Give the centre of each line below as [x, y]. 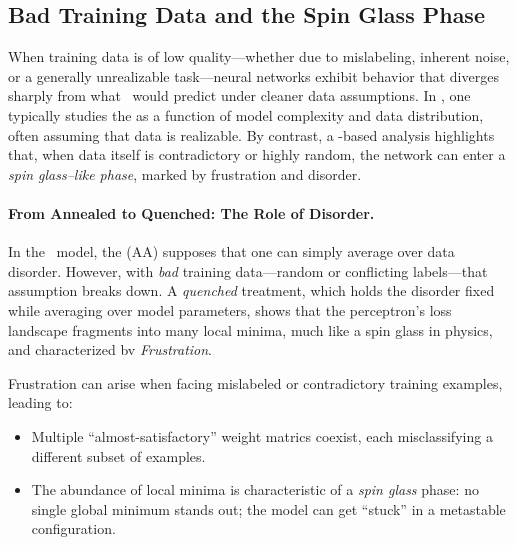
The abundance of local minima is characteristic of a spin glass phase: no [255, 489]
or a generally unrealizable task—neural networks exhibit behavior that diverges [253, 75]
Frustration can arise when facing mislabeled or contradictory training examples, [255, 382]
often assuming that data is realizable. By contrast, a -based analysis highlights [251, 134]
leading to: [40, 402]
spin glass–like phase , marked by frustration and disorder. [185, 173]
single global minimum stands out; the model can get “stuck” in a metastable [268, 508]
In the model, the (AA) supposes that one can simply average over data [231, 251]
